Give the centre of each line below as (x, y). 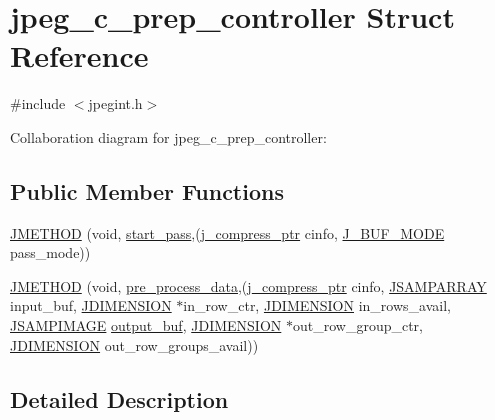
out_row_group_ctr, (358, 325)
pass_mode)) (50, 252)
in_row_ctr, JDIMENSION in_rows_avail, (317, 305)
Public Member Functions (147, 190)
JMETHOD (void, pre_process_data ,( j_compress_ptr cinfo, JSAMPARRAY (248, 285)
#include (38, 103)
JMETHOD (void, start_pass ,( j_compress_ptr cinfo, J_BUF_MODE (227, 232)
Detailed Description (119, 398)
